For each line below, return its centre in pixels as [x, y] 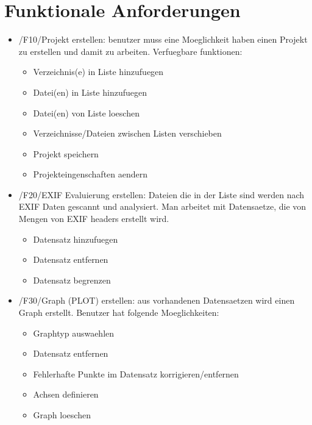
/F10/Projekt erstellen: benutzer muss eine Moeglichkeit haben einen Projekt [163, 39]
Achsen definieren [66, 394]
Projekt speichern [66, 153]
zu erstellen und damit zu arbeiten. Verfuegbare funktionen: [130, 51]
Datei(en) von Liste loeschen [86, 112]
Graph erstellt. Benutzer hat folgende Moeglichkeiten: [119, 312]
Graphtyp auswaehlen [74, 333]
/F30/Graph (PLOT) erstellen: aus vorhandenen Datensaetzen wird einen [157, 300]
